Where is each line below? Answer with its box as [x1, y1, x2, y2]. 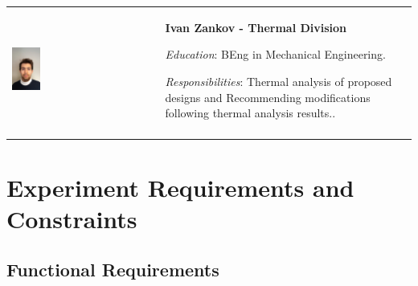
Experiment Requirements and [6, 170, 354, 203]
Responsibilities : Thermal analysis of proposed [165, 72, 392, 89]
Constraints [6, 202, 137, 235]
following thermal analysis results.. [165, 104, 336, 121]
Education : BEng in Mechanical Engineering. [165, 46, 386, 63]
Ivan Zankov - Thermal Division [165, 18, 347, 35]
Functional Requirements [6, 257, 219, 282]
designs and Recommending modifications [165, 88, 371, 105]
